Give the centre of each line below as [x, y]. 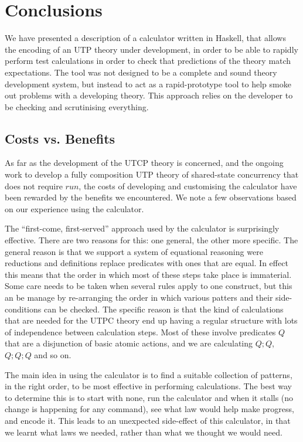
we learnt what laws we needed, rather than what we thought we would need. [144, 432]
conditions [23, 309]
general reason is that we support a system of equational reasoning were [134, 251]
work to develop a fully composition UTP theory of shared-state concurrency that [152, 174]
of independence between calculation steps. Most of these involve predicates [140, 331]
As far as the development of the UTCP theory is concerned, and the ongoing [144, 163]
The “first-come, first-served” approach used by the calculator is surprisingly [142, 228]
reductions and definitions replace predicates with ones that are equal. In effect [147, 263]
